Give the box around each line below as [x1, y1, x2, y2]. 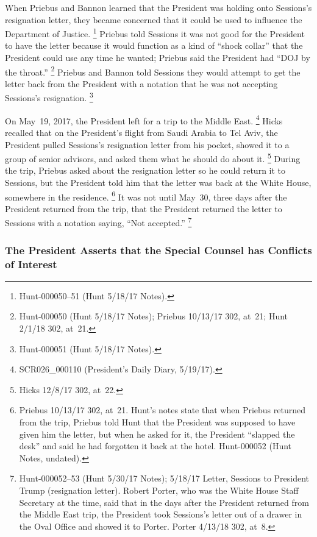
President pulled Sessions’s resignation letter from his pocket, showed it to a [5, 138, 290, 151]
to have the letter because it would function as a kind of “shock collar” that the [5, 39, 303, 52]
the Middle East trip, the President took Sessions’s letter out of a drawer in [19, 508, 302, 521]
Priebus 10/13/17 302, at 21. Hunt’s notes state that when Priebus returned [19, 404, 305, 416]
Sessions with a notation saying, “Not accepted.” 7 [5, 215, 192, 229]
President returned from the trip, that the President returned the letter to [5, 202, 282, 215]
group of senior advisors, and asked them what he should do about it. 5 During [5, 151, 301, 165]
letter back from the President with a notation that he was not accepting [5, 77, 278, 90]
